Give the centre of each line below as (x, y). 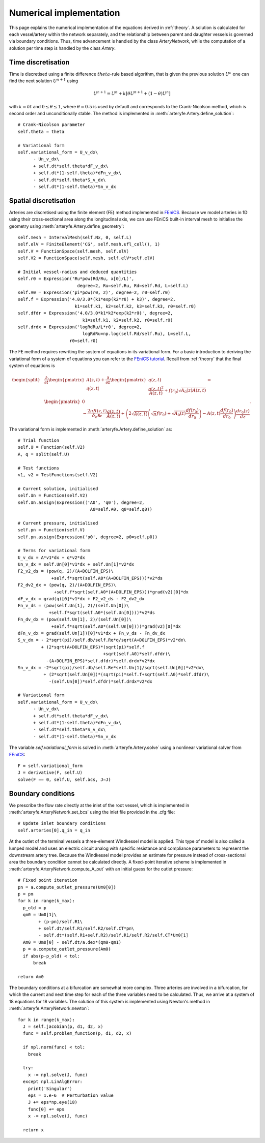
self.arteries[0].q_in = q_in (54, 830)
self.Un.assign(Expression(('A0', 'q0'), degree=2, (81, 502)
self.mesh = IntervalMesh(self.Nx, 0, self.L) (75, 237)
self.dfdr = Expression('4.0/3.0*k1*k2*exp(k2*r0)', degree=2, (95, 313)
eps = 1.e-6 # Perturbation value (71, 1095)
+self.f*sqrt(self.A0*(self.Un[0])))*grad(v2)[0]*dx (116, 626)
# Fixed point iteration (48, 880)
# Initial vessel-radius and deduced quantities (77, 272)
